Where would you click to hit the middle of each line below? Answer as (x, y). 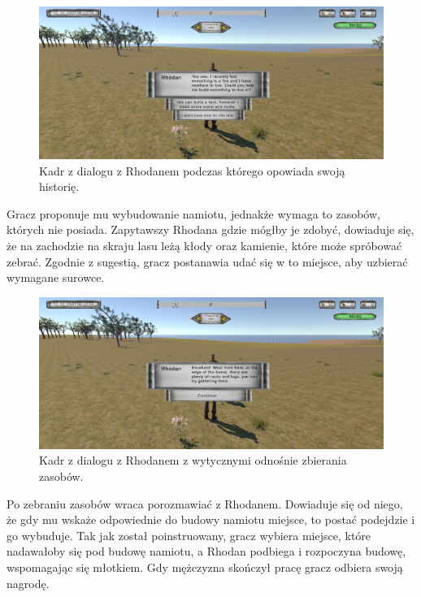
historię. (59, 186)
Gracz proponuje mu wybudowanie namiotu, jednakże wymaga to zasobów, (193, 213)
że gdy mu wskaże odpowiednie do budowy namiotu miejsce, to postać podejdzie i (211, 519)
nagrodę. (28, 583)
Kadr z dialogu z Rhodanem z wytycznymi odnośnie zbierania (193, 460)
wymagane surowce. (56, 277)
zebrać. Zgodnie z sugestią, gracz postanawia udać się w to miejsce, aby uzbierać (207, 261)
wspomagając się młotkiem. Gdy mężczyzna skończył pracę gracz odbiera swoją (205, 567)
